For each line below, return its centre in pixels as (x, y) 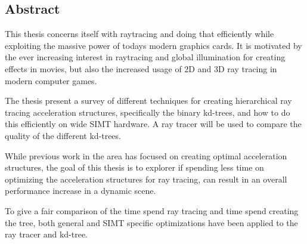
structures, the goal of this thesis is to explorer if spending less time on (134, 167)
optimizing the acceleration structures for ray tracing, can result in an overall (146, 179)
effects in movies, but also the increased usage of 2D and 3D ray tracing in (141, 68)
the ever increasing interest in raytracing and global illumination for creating (145, 57)
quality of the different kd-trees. (63, 135)
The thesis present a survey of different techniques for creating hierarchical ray (148, 101)
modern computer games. (51, 80)
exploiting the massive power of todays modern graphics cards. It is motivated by (153, 45)
